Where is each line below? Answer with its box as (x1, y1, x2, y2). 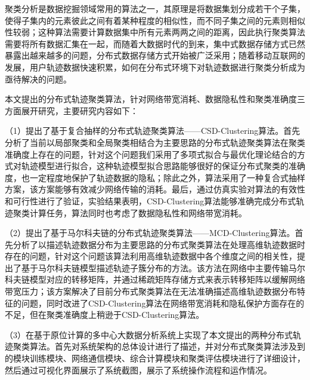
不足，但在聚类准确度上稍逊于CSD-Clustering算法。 (5, 308, 204, 321)
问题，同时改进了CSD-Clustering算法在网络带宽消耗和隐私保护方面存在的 (21, 296, 305, 309)
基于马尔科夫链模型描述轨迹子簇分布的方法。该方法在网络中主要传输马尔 (21, 261, 305, 274)
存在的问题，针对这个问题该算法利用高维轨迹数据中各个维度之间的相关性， (5, 250, 297, 262)
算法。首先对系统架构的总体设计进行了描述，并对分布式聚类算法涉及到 (29, 340, 305, 353)
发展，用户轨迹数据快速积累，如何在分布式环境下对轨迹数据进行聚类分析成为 (5, 60, 305, 73)
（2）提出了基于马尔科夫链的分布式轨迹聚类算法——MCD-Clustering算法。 (5, 226, 295, 239)
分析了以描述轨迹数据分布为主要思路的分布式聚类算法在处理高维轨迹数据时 (13, 238, 305, 250)
